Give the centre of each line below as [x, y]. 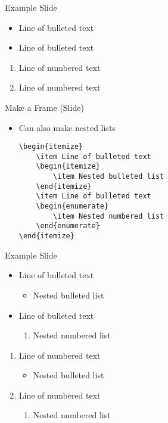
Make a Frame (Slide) [44, 107]
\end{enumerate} [68, 226]
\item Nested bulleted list [109, 177]
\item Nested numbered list [109, 216]
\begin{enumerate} [72, 206]
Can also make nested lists [67, 127]
